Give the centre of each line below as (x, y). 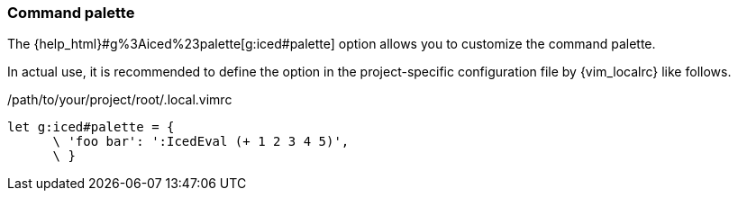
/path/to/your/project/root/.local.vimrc (120, 100)
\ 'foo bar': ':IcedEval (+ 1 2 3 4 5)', (201, 142)
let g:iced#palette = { (91, 127)
